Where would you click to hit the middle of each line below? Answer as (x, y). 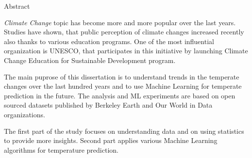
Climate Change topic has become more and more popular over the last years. (120, 22)
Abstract (17, 6)
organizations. (25, 114)
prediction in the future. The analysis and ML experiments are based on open (120, 95)
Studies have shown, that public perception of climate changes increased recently (124, 32)
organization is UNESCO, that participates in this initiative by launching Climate (126, 51)
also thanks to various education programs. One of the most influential (109, 41)
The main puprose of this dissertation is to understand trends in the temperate (122, 76)
